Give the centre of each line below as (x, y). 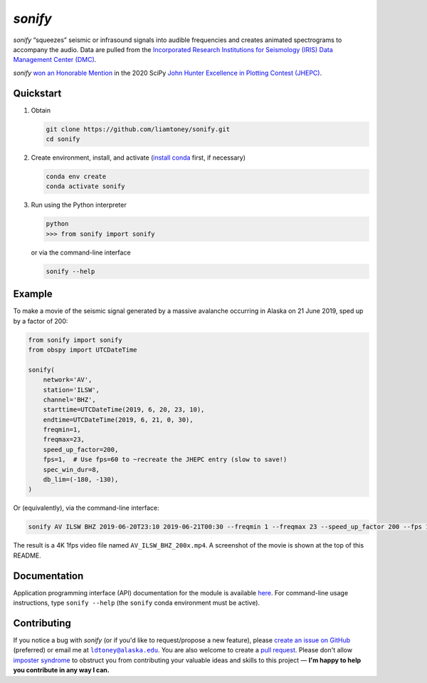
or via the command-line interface (81, 252)
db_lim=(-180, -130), (81, 480)
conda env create (76, 176)
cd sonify (63, 139)
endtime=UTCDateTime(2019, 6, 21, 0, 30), (118, 420)
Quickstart (37, 93)
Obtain (41, 110)
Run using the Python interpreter (79, 205)
